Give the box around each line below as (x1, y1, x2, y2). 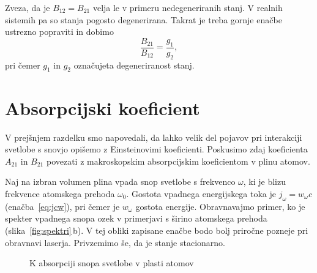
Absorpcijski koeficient (5, 95, 200, 120)
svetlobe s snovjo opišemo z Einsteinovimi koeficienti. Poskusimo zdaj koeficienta (5, 143, 308, 155)
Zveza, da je (5, 1, 50, 13)
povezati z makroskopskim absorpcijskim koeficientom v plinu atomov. (46, 154, 310, 167)
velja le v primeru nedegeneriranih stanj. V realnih (92, 1, 283, 13)
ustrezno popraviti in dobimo (5, 25, 114, 38)
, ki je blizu (243, 175, 286, 188)
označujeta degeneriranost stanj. (73, 58, 195, 71)
